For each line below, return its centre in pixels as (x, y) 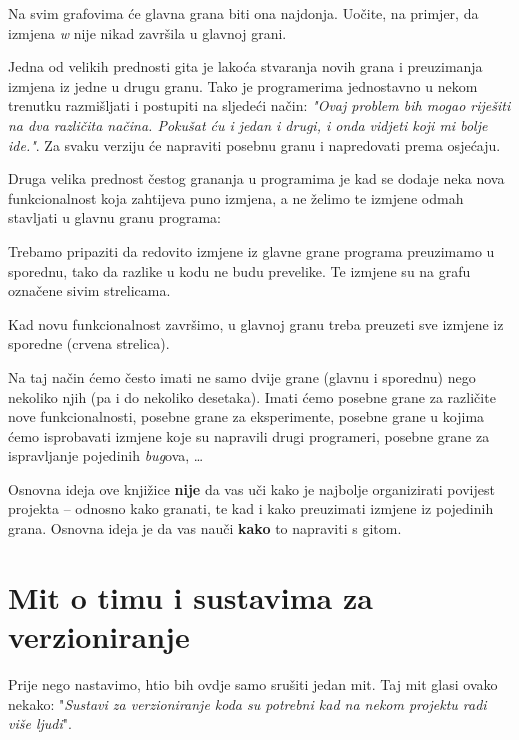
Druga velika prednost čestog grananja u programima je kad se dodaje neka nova (256, 178)
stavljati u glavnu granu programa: (114, 217)
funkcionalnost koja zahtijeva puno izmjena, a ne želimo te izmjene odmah (236, 197)
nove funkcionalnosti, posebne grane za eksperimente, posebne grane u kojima (246, 416)
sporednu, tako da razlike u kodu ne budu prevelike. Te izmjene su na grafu (239, 270)
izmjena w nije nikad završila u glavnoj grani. (147, 32)
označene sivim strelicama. (89, 290)
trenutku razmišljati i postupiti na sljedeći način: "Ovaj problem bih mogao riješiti (259, 105)
